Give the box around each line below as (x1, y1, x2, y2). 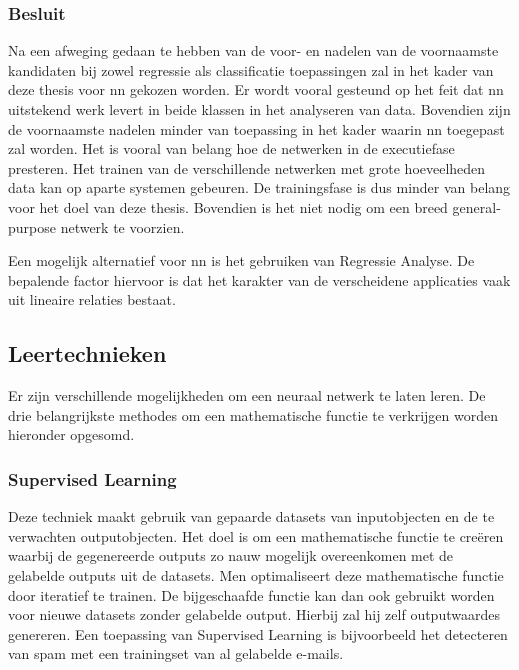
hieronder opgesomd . (8, 424, 135, 445)
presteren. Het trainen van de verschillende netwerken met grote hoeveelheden (8, 157, 486, 178)
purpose (8, 216, 56, 237)
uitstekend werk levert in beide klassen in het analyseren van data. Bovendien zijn (8, 99, 511, 119)
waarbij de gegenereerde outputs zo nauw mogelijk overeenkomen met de (8, 545, 454, 566)
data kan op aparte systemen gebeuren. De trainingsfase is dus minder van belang (8, 177, 511, 198)
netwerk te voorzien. (60, 216, 185, 237)
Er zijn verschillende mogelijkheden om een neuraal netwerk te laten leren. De (8, 385, 486, 406)
